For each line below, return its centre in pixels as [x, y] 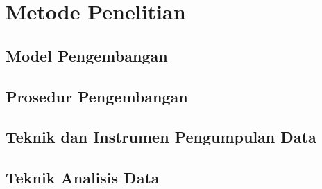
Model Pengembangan [87, 55]
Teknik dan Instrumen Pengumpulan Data [161, 137]
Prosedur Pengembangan [97, 96]
